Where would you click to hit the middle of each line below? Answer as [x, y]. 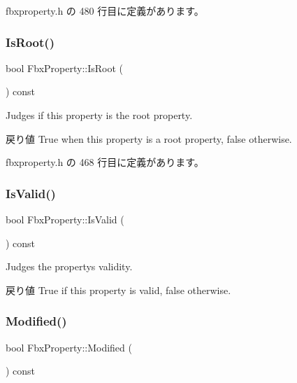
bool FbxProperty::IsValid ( [65, 219]
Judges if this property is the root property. [99, 115]
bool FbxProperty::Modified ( [69, 347]
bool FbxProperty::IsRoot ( [64, 68]
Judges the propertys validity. [69, 266]
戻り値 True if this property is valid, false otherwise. [118, 290]
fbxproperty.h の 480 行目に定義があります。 [105, 11]
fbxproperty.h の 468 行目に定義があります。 [105, 162]
